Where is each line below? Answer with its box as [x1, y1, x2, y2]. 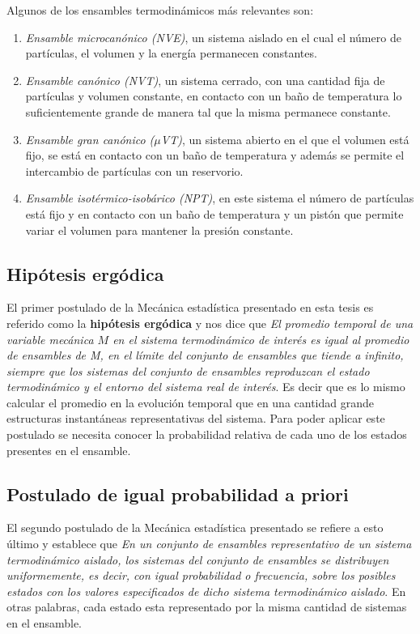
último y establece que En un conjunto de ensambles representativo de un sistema [6, 535, 412, 552]
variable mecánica [6, 330, 94, 347]
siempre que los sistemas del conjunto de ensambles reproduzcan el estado [6, 362, 370, 379]
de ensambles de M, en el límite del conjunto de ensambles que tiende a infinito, [6, 347, 404, 364]
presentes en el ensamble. [6, 441, 131, 458]
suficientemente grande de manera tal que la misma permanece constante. [25, 103, 391, 120]
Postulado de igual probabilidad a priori [6, 481, 349, 506]
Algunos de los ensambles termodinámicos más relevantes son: [6, 2, 314, 18]
